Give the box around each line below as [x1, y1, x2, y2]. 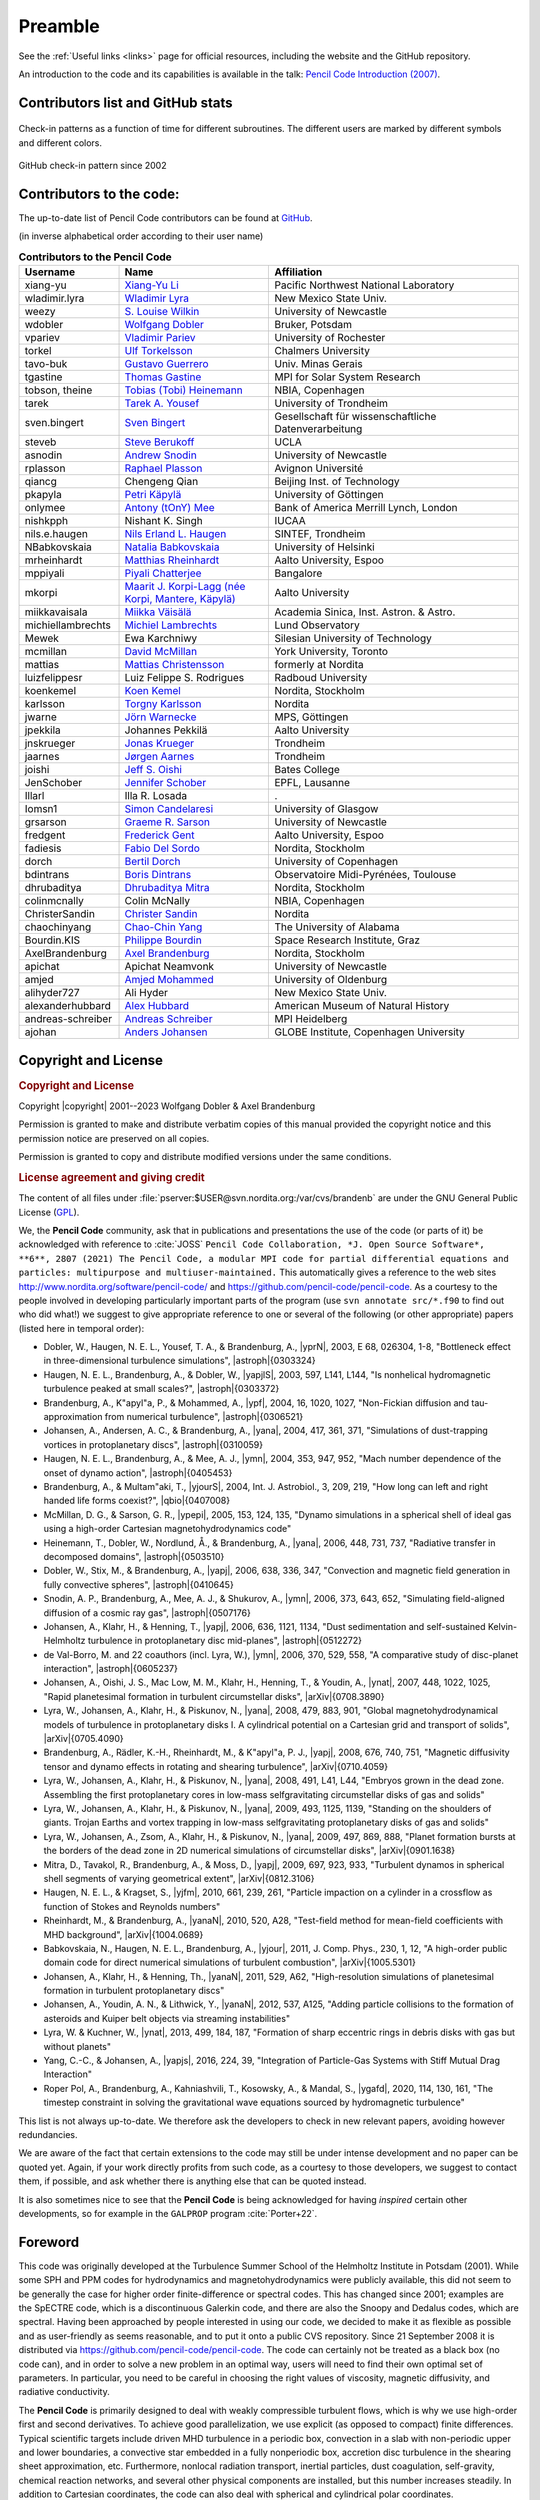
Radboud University [274, 671, 368, 685]
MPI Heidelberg [274, 1012, 348, 1026]
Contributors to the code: [18, 185, 180, 202]
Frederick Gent [124, 828, 195, 842]
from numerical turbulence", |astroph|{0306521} [104, 1411, 304, 1423]
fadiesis [24, 841, 62, 855]
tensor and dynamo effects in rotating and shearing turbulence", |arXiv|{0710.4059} [43, 1760, 389, 1772]
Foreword [18, 2233, 80, 2250]
